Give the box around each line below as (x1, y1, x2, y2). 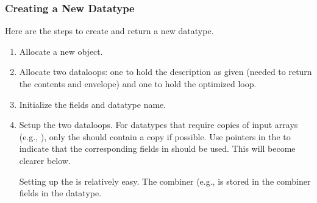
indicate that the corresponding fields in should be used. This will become (19, 142, 296, 155)
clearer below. (19, 154, 71, 166)
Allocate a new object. (19, 45, 103, 57)
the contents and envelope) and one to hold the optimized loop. (19, 77, 257, 90)
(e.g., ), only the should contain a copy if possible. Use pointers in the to (19, 130, 291, 143)
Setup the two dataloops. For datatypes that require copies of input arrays (19, 118, 298, 131)
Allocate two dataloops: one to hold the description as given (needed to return (19, 65, 312, 78)
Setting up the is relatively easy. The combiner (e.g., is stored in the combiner (19, 174, 311, 187)
